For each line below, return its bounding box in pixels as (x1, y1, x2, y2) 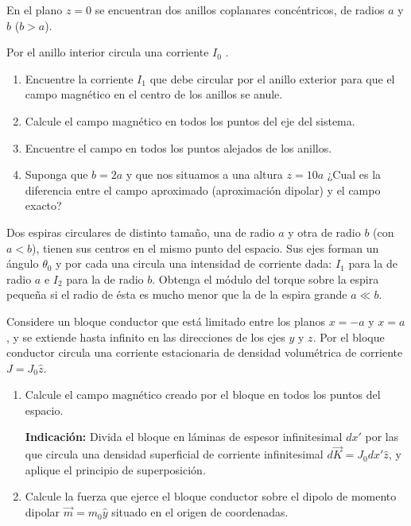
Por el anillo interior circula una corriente (6, 44, 209, 60)
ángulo (6, 255, 39, 272)
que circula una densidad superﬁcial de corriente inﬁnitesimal (25, 446, 324, 462)
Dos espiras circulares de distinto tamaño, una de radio (6, 223, 275, 240)
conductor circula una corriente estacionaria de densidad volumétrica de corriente (6, 344, 403, 361)
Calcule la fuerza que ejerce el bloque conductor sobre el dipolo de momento (25, 488, 397, 505)
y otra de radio (288, 223, 361, 240)
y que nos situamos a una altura (126, 166, 283, 183)
